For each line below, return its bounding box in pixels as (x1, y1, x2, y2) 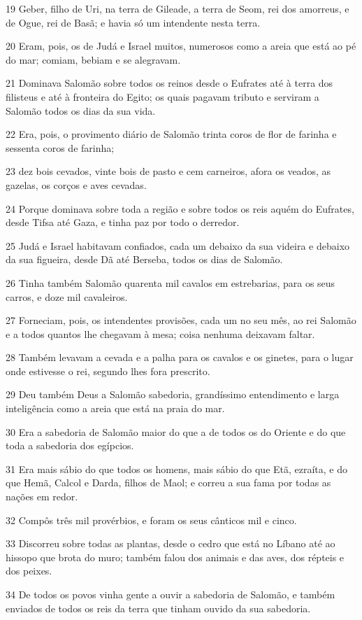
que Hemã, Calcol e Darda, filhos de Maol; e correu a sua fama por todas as (6, 475, 331, 490)
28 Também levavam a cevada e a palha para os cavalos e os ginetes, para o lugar (6, 350, 354, 365)
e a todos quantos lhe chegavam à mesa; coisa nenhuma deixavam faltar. (6, 326, 315, 341)
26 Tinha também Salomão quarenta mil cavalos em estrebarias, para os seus (6, 275, 335, 290)
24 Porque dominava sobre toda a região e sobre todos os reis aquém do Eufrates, (6, 201, 354, 216)
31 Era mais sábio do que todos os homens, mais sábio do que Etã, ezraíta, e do (6, 461, 348, 476)
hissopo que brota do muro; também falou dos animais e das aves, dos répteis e (6, 549, 345, 564)
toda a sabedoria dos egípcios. (6, 438, 134, 453)
